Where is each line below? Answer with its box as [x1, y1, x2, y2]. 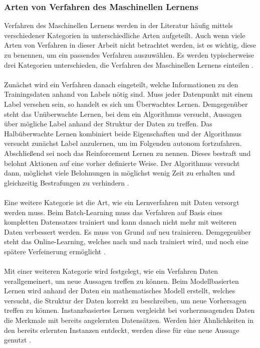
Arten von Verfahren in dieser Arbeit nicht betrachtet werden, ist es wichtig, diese [4, 40, 256, 50]
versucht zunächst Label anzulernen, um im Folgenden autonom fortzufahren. [4, 138, 242, 148]
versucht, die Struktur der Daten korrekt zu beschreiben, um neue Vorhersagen [4, 295, 246, 305]
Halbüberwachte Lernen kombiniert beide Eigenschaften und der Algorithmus [4, 128, 242, 138]
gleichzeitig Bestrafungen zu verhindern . [4, 177, 129, 188]
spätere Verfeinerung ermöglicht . [4, 246, 106, 256]
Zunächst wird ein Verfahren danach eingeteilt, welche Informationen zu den [4, 79, 238, 89]
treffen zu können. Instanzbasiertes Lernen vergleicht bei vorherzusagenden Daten [4, 305, 255, 315]
